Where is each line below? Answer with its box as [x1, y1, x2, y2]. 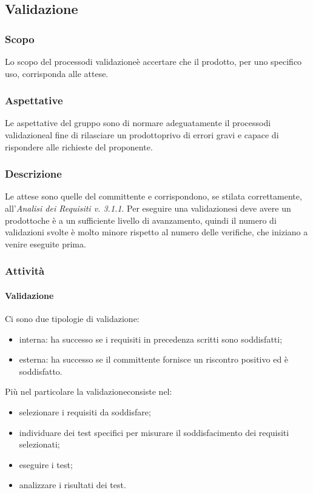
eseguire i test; [19, 458, 73, 471]
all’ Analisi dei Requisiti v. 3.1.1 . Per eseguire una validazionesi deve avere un [5, 202, 291, 214]
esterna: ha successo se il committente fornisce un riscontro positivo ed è [19, 353, 289, 366]
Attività [5, 263, 45, 278]
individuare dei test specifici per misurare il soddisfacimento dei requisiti [19, 426, 289, 438]
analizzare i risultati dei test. [19, 478, 126, 491]
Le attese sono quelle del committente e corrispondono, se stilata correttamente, [5, 190, 302, 203]
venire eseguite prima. [5, 237, 86, 250]
